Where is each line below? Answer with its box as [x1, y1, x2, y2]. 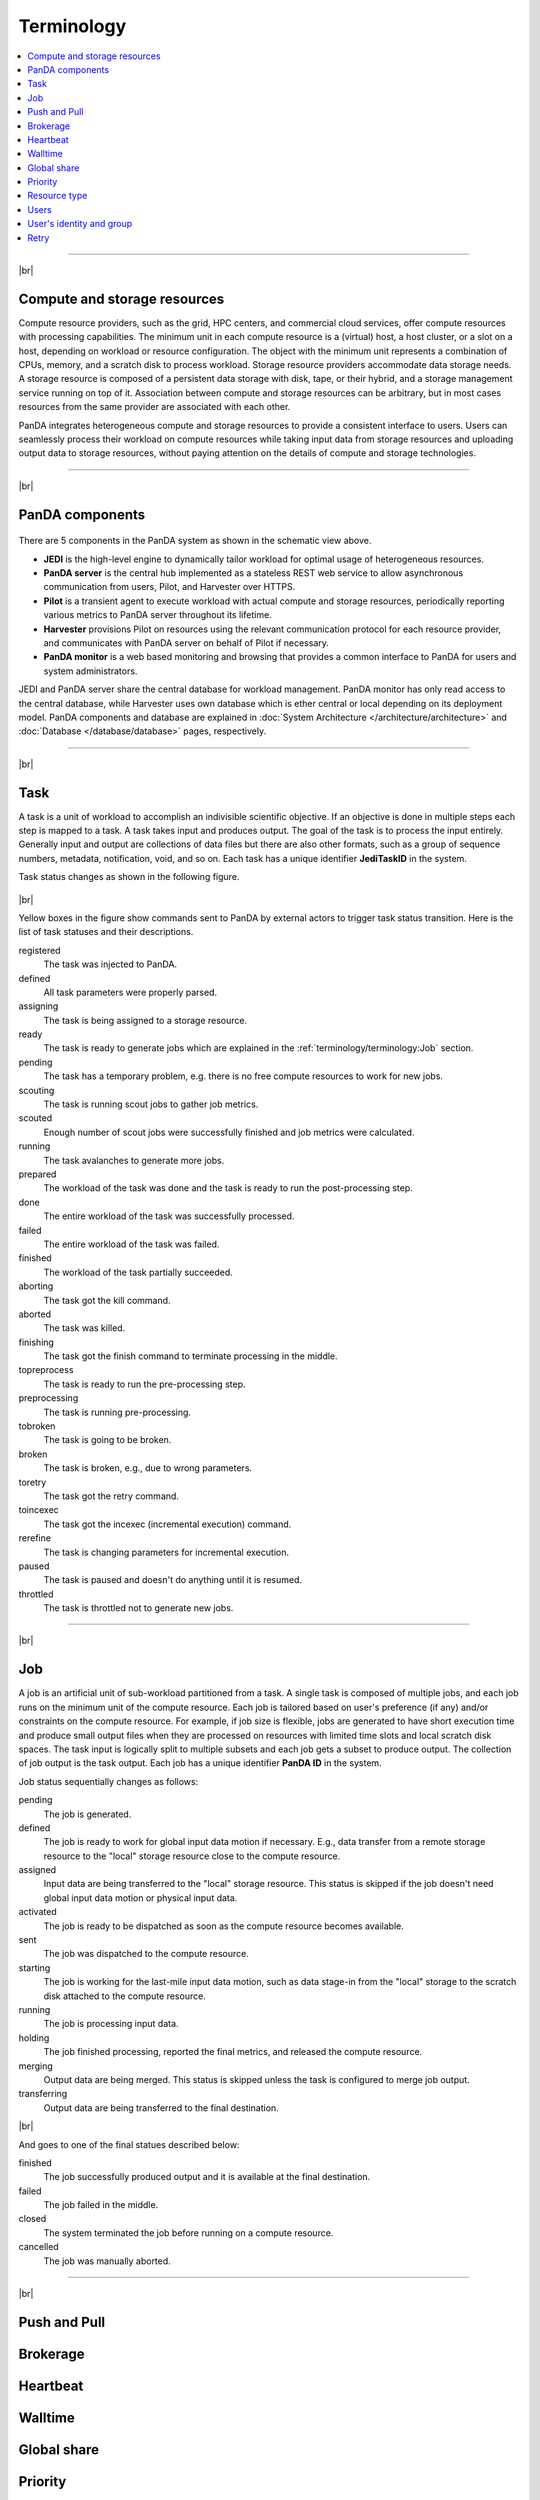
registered [18, 944, 61, 956]
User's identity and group [27, 218, 133, 230]
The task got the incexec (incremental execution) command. [43, 1518, 292, 1530]
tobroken [18, 1420, 56, 1432]
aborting [18, 1280, 54, 1292]
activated [18, 1906, 57, 1918]
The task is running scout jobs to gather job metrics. [43, 1098, 259, 1110]
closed [18, 2213, 47, 2225]
